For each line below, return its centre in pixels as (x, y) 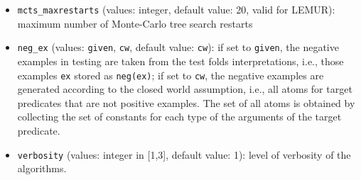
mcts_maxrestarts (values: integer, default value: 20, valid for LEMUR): (176, 9)
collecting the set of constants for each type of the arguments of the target (179, 117)
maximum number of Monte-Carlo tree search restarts (135, 23)
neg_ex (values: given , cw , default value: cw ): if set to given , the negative (178, 47)
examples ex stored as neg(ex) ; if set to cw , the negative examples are (171, 75)
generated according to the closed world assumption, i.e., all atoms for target (185, 89)
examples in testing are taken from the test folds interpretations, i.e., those (180, 61)
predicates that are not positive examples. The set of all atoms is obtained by (186, 102)
